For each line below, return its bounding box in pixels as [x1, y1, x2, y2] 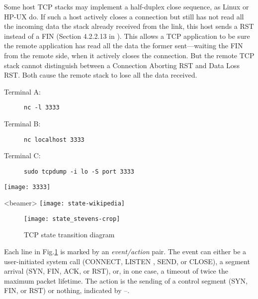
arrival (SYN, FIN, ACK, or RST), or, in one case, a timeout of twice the [4, 266, 228, 276]
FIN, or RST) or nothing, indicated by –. [4, 285, 130, 296]
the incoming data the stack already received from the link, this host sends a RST [4, 21, 254, 31]
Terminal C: [4, 150, 41, 161]
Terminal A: [4, 86, 41, 97]
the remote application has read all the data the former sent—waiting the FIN [4, 40, 243, 51]
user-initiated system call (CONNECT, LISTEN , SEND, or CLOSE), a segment [4, 256, 250, 266]
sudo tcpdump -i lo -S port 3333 [24, 168, 134, 175]
